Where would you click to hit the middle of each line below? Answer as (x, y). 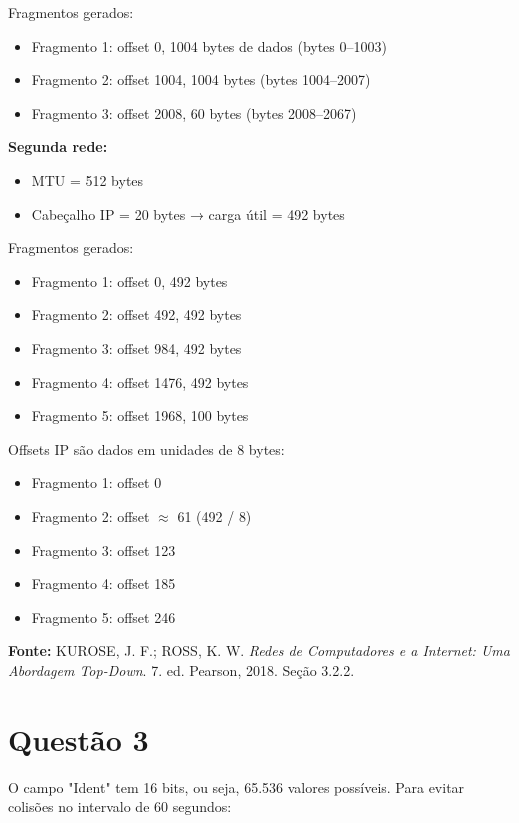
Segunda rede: (58, 146)
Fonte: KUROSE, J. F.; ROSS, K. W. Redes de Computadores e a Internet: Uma (259, 650)
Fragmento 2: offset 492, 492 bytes (136, 314)
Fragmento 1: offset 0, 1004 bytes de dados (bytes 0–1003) (209, 45)
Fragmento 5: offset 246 (103, 616)
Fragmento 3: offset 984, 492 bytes (136, 347)
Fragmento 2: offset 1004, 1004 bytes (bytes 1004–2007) (201, 79)
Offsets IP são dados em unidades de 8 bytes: (146, 448)
